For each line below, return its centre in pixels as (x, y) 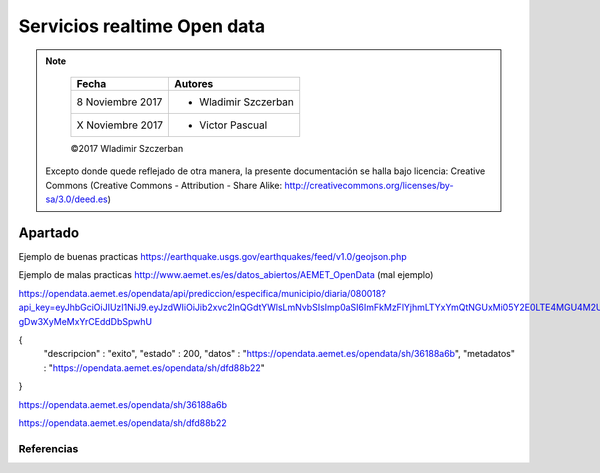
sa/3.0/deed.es (77, 199)
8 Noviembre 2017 (119, 102)
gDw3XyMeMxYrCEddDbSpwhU (85, 321)
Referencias (48, 448)
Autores (193, 83)
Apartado (49, 232)
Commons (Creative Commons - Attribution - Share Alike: (164, 185)
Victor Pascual (233, 125)
